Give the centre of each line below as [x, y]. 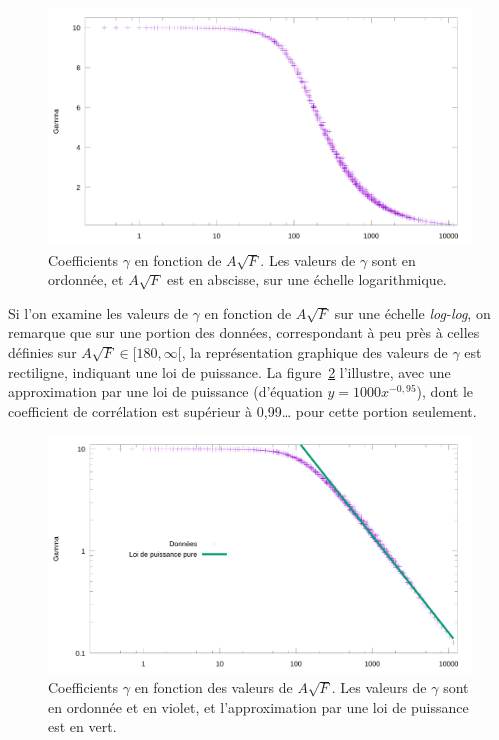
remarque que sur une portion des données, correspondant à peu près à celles [244, 332]
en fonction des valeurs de [213, 687]
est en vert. [82, 726]
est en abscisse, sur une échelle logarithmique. [307, 279]
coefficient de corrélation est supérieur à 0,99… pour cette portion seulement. [242, 410]
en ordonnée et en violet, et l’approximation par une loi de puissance [258, 706]
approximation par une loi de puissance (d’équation [165, 391]
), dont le [445, 391]
